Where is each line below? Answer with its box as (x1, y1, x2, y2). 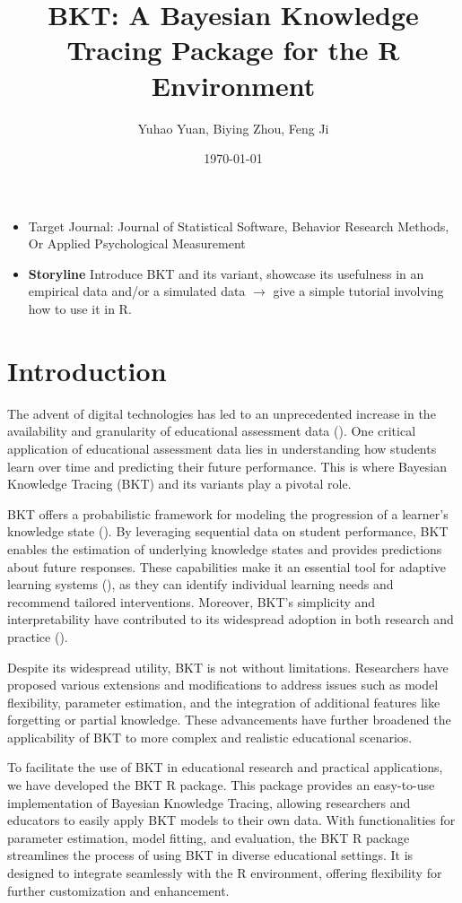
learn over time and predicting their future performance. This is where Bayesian (7, 456, 447, 475)
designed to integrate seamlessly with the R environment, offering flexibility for (7, 864, 442, 882)
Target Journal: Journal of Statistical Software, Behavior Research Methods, (28, 216, 449, 235)
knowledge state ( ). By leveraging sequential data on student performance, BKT (7, 522, 449, 541)
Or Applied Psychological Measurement (28, 234, 246, 253)
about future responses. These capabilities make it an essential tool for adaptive (7, 557, 447, 576)
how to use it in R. (28, 300, 132, 318)
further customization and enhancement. (7, 881, 230, 899)
